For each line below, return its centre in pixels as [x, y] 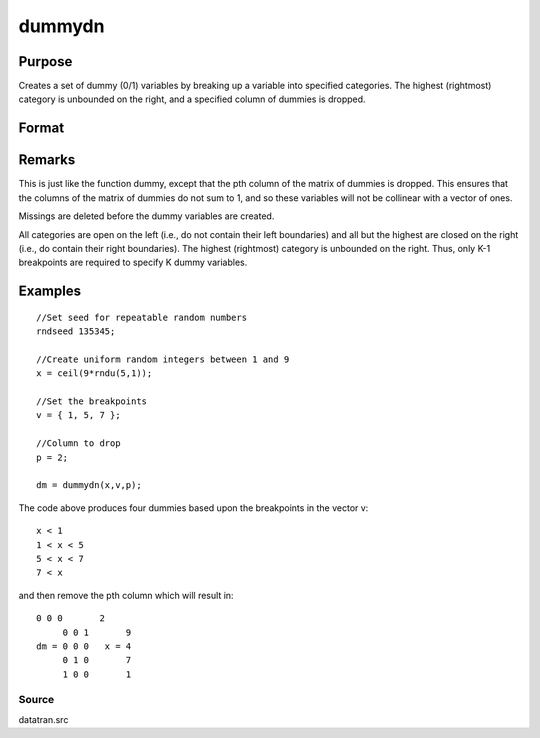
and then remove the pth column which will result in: [126, 595]
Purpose [45, 61]
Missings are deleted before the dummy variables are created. [146, 216]
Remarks [47, 160]
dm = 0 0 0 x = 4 [84, 646]
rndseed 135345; [76, 331]
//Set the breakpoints [92, 401]
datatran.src [43, 719]
